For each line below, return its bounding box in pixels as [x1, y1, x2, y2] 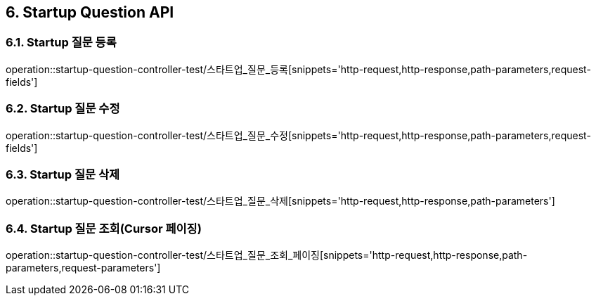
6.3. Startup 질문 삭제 [6, 167, 119, 181]
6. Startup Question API [6, 4, 174, 21]
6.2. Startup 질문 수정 [6, 101, 120, 116]
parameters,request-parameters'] [6, 262, 161, 274]
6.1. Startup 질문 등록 [6, 35, 117, 50]
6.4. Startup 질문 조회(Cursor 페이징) [6, 221, 202, 236]
